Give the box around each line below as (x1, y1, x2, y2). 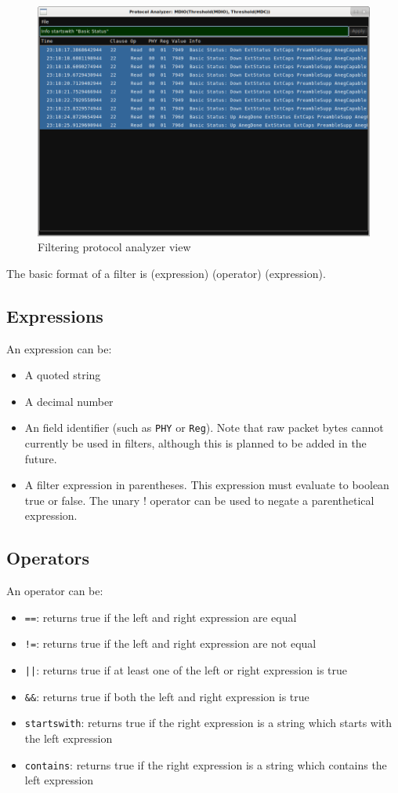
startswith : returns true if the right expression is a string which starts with (24, 714, 393, 731)
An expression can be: (6, 340, 112, 356)
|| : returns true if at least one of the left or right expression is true (24, 662, 348, 678)
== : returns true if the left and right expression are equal (24, 608, 297, 625)
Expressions (6, 303, 103, 327)
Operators (6, 546, 89, 570)
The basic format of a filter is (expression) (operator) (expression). (6, 265, 326, 281)
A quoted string (24, 367, 101, 383)
